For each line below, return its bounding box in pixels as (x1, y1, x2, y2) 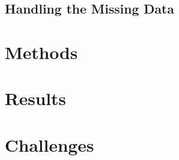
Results (5, 86, 66, 110)
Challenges (5, 132, 94, 156)
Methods (5, 40, 78, 64)
